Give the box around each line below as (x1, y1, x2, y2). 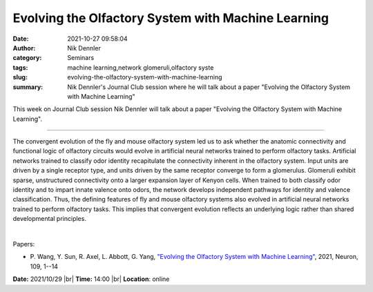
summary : (12, 83, 44, 91)
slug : (12, 73, 28, 81)
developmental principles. (12, 215, 86, 223)
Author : (12, 43, 36, 52)
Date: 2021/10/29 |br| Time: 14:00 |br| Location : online (12, 275, 170, 283)
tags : (12, 63, 28, 72)
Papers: (12, 240, 35, 248)
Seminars (67, 54, 95, 62)
